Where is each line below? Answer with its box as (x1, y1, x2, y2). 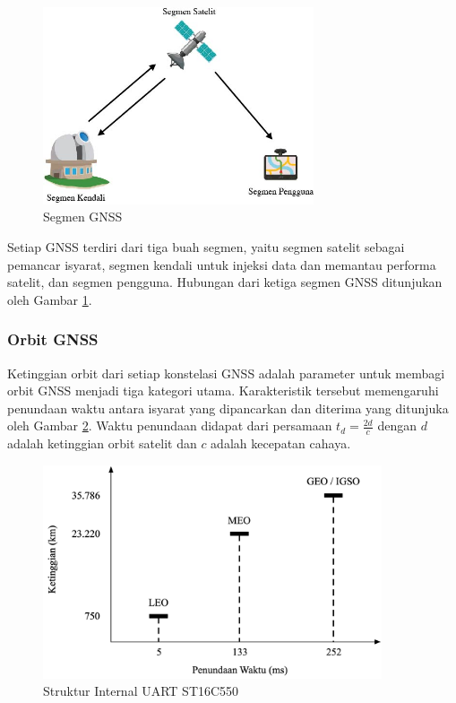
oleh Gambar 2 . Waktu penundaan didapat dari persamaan (7, 416, 332, 435)
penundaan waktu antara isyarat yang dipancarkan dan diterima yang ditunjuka (7, 398, 449, 417)
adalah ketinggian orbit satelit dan (7, 434, 197, 453)
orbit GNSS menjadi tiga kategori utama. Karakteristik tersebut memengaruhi (7, 381, 439, 400)
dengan (377, 416, 417, 435)
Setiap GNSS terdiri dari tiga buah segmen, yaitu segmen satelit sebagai (7, 238, 405, 256)
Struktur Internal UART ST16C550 (43, 681, 239, 700)
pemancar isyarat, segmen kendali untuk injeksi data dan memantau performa (7, 255, 436, 273)
